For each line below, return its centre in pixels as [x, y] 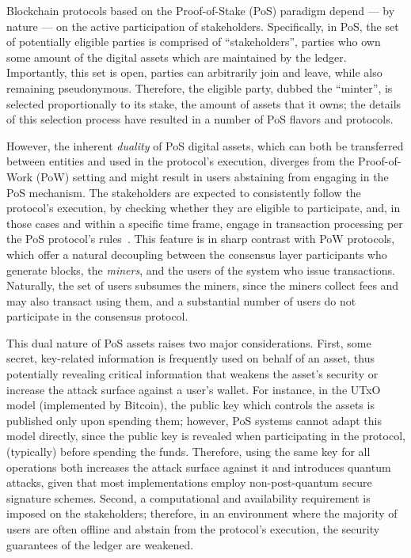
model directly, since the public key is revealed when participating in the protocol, [206, 436]
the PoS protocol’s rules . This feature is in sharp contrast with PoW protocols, [201, 239]
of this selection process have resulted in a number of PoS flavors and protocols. [200, 119]
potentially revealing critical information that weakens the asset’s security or [192, 374]
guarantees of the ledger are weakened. [100, 544]
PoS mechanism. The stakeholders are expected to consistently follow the [184, 192]
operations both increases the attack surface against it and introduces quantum [199, 467]
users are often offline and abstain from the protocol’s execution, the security [193, 529]
